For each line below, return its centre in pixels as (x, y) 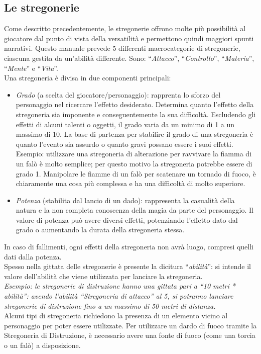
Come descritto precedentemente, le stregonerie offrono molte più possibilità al (125, 28)
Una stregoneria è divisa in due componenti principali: (88, 78)
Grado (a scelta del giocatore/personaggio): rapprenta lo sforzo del (118, 94)
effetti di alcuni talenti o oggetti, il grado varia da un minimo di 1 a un (125, 124)
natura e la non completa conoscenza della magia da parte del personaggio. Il (135, 210)
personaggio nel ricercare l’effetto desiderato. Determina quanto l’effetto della (135, 104)
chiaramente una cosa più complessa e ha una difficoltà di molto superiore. (130, 183)
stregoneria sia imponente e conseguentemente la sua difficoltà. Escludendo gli (136, 114)
